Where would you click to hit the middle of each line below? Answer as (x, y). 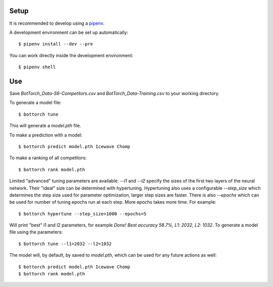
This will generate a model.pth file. (45, 126)
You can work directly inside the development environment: (71, 55)
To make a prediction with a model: (46, 135)
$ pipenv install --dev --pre (56, 44)
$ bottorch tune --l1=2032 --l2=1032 (65, 244)
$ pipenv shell (37, 67)
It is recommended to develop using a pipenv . (57, 23)
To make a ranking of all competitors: (48, 158)
